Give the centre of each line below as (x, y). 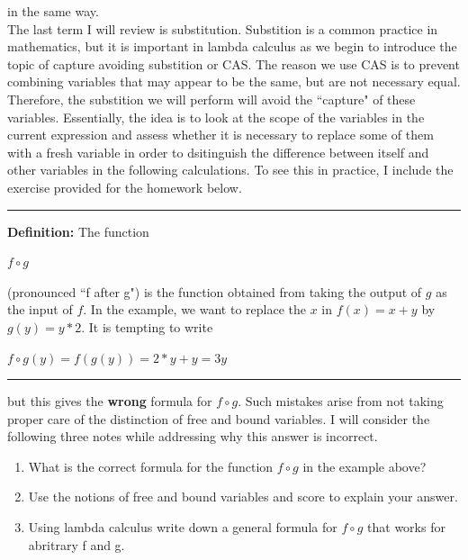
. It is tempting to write (147, 326)
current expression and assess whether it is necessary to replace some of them (220, 135)
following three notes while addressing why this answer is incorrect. (193, 436)
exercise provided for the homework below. (125, 187)
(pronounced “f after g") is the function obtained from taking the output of (215, 291)
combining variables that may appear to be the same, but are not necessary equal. (234, 81)
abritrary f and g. (76, 544)
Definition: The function (78, 231)
